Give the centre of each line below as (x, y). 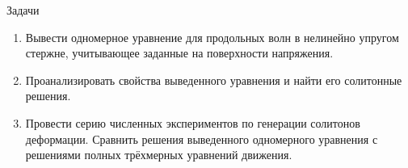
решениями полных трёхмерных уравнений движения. (159, 155)
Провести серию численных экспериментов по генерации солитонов (193, 122)
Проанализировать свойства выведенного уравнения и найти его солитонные (214, 80)
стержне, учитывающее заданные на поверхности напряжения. (179, 53)
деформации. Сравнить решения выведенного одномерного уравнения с (202, 139)
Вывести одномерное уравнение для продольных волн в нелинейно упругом (212, 37)
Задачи (23, 10)
